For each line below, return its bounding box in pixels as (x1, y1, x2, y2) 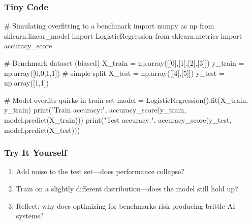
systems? (16, 210, 44, 221)
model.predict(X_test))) (4, 124, 80, 135)
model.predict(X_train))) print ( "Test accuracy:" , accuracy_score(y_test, (4, 114, 232, 125)
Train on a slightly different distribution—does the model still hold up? (16, 183, 238, 193)
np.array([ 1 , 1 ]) (4, 77, 49, 88)
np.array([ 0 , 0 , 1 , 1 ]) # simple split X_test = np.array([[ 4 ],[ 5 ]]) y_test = (4, 67, 225, 78)
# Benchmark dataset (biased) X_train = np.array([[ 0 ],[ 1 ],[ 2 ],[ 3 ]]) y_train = (4, 58, 244, 68)
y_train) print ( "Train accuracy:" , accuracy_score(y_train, (4, 104, 186, 115)
